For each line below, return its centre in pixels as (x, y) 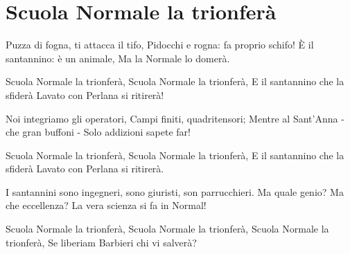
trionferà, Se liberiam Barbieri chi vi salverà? (101, 242)
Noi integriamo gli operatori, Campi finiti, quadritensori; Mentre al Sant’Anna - (175, 118)
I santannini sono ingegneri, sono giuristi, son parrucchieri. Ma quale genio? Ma (175, 191)
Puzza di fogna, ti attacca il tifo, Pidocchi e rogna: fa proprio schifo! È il (160, 45)
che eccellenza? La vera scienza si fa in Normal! (106, 205)
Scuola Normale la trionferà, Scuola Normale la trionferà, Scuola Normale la (167, 229)
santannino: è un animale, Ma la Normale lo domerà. (118, 58)
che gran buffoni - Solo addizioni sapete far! (98, 132)
